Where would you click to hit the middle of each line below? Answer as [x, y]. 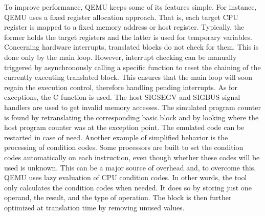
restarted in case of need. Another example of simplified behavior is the [116, 137]
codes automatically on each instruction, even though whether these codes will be [132, 157]
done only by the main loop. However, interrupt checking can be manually [120, 57]
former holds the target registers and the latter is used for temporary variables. [128, 37]
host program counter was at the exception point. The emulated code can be [124, 127]
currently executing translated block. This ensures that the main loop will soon [128, 77]
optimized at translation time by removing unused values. [94, 207]
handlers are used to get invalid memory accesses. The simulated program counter [132, 107]
